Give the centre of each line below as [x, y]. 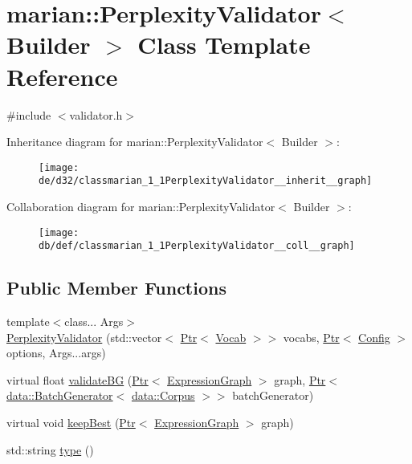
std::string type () [50, 449]
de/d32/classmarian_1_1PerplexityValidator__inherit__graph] [206, 181]
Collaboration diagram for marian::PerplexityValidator [141, 206]
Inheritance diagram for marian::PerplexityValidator [135, 142]
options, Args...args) [56, 353]
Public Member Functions [116, 288]
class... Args [94, 322]
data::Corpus [163, 395]
